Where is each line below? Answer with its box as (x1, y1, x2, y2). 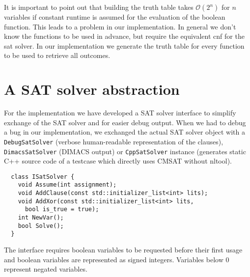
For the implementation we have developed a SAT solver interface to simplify (4, 108, 236, 118)
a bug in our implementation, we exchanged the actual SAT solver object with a (4, 127, 245, 137)
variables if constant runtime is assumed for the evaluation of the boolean (4, 12, 225, 22)
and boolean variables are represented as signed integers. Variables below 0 (4, 254, 229, 264)
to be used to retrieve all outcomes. (4, 50, 111, 60)
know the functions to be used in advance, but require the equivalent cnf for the (4, 31, 245, 41)
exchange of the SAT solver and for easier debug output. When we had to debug (4, 117, 246, 127)
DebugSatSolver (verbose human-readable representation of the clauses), (4, 136, 223, 146)
